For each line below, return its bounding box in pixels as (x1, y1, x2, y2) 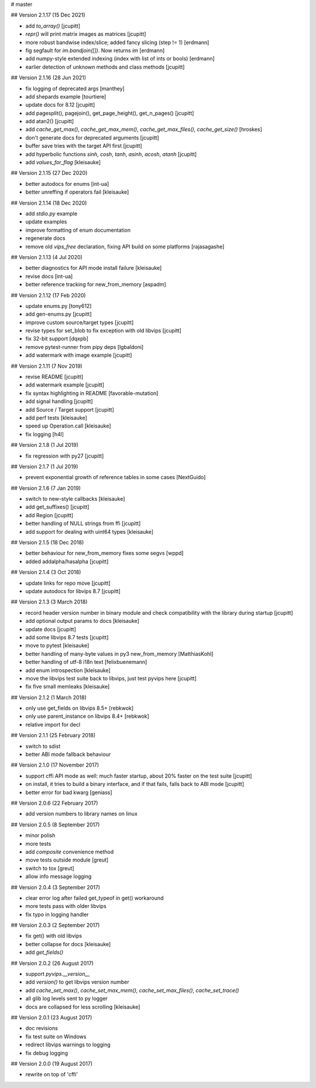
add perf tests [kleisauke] (25, 414, 87, 421)
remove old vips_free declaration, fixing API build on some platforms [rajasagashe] (25, 243, 225, 250)
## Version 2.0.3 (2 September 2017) (11, 921, 100, 929)
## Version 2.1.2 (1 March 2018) (11, 694, 87, 701)
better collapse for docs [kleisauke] (25, 940, 111, 947)
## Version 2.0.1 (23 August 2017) (11, 1014, 92, 1021)
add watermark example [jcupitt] (25, 381, 105, 388)
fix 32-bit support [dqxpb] (25, 335, 89, 343)
